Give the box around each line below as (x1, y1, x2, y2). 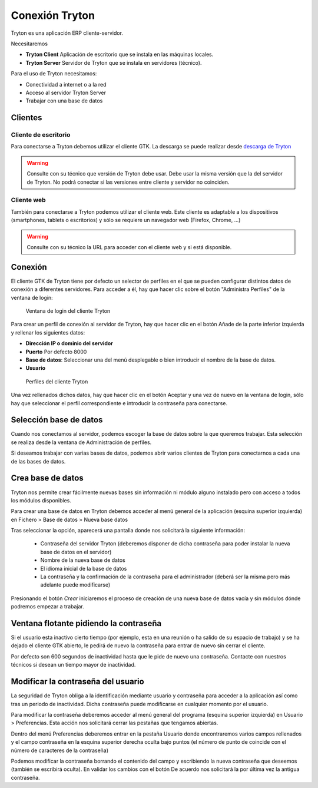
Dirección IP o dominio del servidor (25, 340, 113, 347)
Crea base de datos (11, 473, 84, 483)
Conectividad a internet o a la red (25, 81, 107, 88)
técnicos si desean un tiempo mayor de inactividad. (11, 661, 136, 668)
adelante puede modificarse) (40, 581, 111, 588)
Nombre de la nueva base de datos (40, 557, 126, 564)
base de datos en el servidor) (40, 548, 112, 555)
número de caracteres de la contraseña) (11, 747, 109, 754)
